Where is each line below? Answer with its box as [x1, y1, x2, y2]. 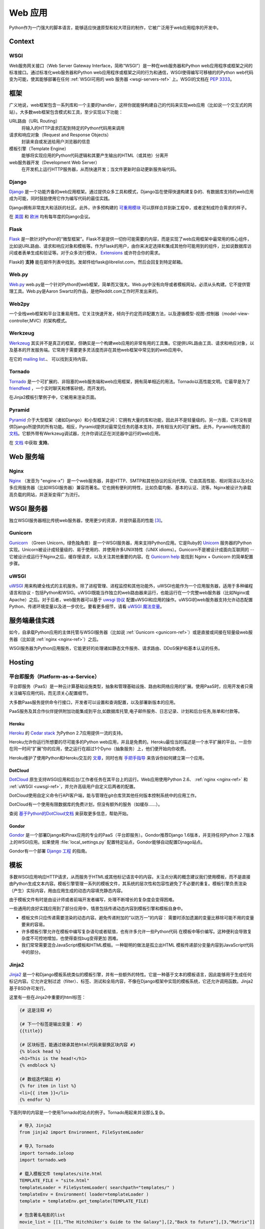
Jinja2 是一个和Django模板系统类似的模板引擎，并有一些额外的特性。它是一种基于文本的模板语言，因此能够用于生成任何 [9, 971, 252, 977]
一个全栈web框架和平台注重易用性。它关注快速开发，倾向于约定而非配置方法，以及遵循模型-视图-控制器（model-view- [9, 311, 250, 317]
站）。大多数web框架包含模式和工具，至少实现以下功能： [9, 109, 123, 115]
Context [9, 37, 34, 46]
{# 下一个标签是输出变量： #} [19, 1021, 83, 1027]
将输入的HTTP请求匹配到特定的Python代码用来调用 [21, 125, 125, 131]
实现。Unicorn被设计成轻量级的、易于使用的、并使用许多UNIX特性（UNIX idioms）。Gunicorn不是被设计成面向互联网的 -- [9, 547, 255, 553]
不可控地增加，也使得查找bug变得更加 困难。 [29, 935, 121, 941]
